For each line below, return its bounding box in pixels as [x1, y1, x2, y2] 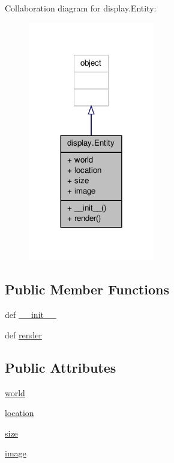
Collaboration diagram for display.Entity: [5, 2, 157, 14]
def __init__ [5, 308, 56, 321]
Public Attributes [5, 358, 116, 376]
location [5, 406, 34, 419]
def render [5, 328, 42, 341]
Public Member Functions [5, 280, 169, 299]
